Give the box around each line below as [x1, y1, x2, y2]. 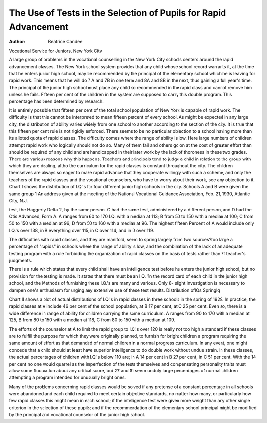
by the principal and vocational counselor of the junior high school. [9, 412, 145, 418]
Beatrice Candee [48, 39, 83, 45]
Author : [9, 39, 26, 45]
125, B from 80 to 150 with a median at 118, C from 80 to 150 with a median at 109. [9, 317, 176, 323]
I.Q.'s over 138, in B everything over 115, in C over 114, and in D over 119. [9, 227, 154, 233]
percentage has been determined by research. [9, 98, 104, 104]
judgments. [9, 258, 32, 264]
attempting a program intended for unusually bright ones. [9, 374, 126, 381]
